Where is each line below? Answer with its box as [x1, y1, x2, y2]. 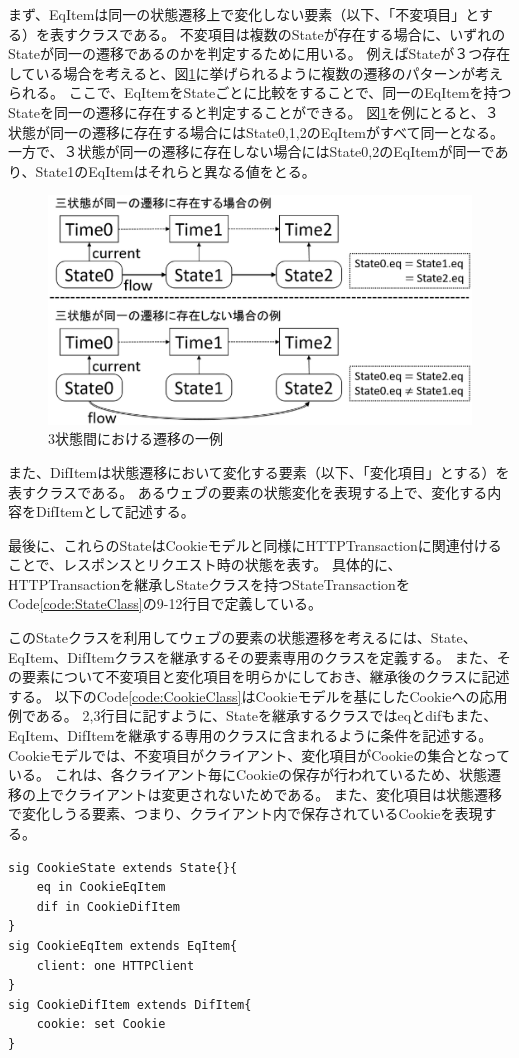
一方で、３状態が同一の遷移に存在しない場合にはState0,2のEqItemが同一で [8, 141, 495, 162]
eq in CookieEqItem [36, 880, 166, 895]
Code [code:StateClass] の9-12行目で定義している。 [8, 593, 322, 614]
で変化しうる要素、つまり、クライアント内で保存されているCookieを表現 [8, 803, 483, 824]
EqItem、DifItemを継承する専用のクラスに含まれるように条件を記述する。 [8, 725, 493, 746]
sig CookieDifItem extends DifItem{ [8, 997, 252, 1012]
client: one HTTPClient [36, 958, 195, 973]
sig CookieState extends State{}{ [8, 860, 238, 875]
